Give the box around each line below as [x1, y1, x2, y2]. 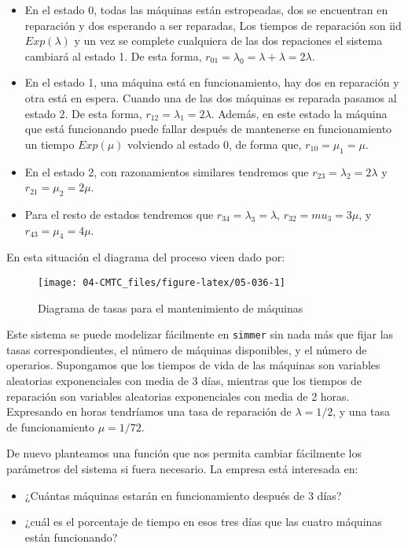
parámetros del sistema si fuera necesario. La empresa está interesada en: [6, 460, 358, 476]
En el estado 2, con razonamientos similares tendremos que [24, 163, 309, 180]
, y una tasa [333, 403, 391, 420]
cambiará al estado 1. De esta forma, [24, 47, 202, 64]
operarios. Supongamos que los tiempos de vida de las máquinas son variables [6, 357, 380, 373]
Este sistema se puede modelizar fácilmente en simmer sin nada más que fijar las [6, 326, 394, 342]
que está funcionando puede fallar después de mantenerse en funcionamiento [24, 120, 392, 137]
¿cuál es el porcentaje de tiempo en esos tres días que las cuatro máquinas [24, 513, 382, 530]
